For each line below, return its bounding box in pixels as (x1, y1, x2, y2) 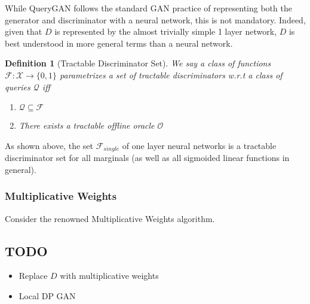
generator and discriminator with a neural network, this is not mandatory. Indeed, (5, 13, 306, 26)
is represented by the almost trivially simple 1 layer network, (54, 25, 277, 38)
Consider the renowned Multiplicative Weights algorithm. (5, 212, 215, 224)
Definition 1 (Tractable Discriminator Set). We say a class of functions (5, 57, 271, 69)
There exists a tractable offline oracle (19, 119, 155, 132)
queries (5, 80, 30, 93)
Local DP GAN (19, 290, 76, 302)
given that (5, 25, 42, 38)
